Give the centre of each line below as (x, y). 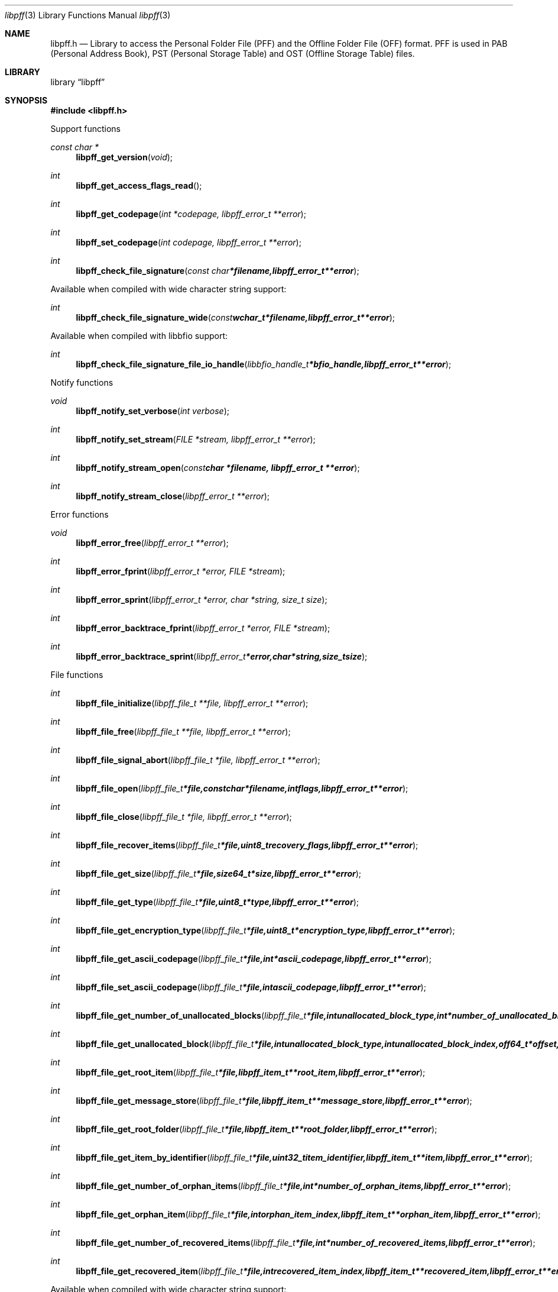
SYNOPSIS (26, 100)
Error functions (80, 514)
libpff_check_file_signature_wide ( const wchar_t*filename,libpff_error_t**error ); (236, 317)
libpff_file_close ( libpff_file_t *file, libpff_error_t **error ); (184, 817)
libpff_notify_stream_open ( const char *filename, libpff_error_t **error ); (218, 468)
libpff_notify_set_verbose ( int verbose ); (153, 411)
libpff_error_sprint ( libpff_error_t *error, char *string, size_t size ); (202, 600)
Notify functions (82, 382)
